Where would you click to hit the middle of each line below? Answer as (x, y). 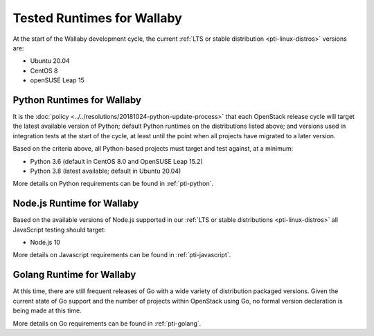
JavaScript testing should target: (60, 230)
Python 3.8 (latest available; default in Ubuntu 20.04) (106, 171)
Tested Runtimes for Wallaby (98, 18)
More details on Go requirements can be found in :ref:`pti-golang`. (107, 323)
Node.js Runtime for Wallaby (76, 204)
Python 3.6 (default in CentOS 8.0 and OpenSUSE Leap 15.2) (117, 161)
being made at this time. (47, 310)
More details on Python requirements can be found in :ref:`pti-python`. (113, 184)
